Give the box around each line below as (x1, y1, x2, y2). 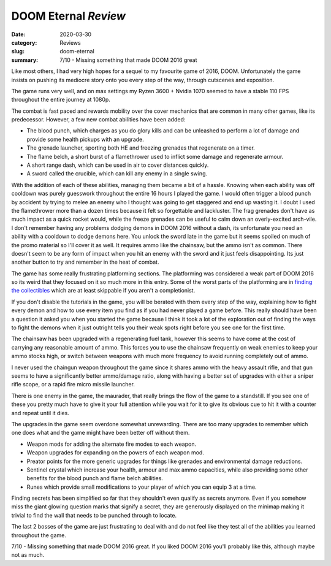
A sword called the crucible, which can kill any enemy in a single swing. (26, 170, 208, 177)
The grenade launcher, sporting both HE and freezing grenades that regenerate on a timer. (26, 144, 256, 151)
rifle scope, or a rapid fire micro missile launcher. (11, 381, 135, 388)
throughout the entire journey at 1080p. (11, 96, 110, 104)
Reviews (59, 39, 81, 46)
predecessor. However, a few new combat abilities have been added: (11, 116, 186, 123)
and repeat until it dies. (11, 409, 70, 416)
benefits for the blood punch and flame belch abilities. (26, 475, 164, 482)
